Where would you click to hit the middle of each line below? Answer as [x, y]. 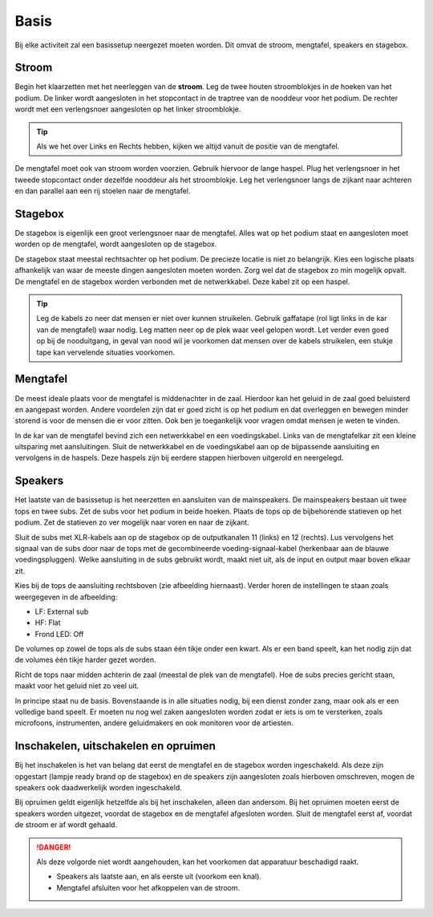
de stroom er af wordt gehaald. [66, 825]
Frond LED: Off [59, 634]
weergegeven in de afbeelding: [66, 597]
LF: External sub [62, 611]
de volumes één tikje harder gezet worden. [85, 660]
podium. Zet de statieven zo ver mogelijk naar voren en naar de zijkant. [132, 522]
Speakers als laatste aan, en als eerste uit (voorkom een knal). [159, 876]
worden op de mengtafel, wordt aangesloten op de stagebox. [116, 244]
